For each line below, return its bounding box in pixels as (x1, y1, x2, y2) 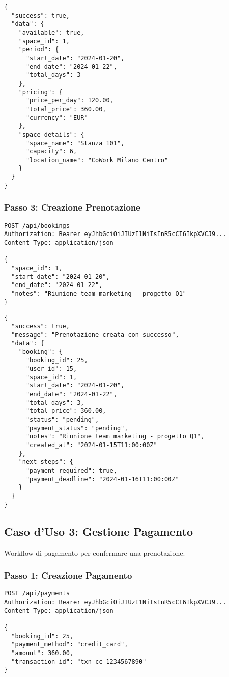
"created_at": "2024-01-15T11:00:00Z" (25, 441, 157, 449)
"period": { (18, 46, 59, 54)
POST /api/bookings (4, 222, 70, 229)
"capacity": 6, (25, 148, 77, 155)
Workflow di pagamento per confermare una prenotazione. (4, 547, 185, 558)
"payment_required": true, (25, 467, 117, 475)
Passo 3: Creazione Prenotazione (4, 201, 140, 214)
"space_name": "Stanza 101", (25, 139, 125, 147)
